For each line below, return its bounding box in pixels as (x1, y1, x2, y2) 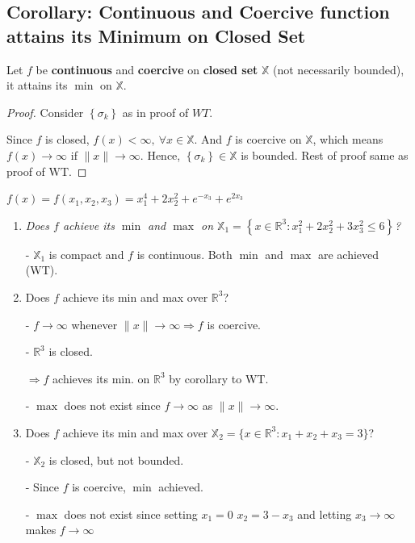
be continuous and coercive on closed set (36, 61, 258, 77)
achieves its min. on (52, 370, 150, 386)
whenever (71, 315, 118, 332)
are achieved (317, 245, 379, 262)
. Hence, (140, 146, 181, 163)
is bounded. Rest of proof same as (241, 146, 409, 163)
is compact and (48, 245, 124, 262)
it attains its (6, 77, 68, 94)
